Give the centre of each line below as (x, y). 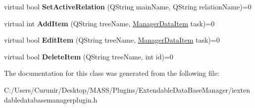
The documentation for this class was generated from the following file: (112, 73)
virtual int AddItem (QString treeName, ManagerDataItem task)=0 (109, 23)
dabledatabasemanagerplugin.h (51, 99)
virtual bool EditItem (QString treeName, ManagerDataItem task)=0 (112, 40)
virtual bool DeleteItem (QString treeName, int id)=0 (89, 56)
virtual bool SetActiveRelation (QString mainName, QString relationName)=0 (128, 6)
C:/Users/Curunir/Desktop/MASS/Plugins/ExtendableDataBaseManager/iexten (127, 89)
